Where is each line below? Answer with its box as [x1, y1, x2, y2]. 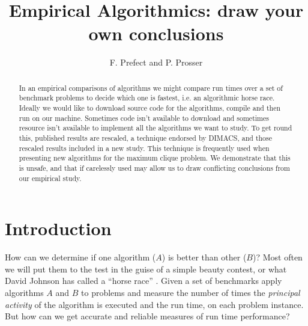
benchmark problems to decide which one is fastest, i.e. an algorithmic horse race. [19, 93, 275, 103]
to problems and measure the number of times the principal [81, 286, 300, 298]
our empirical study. [19, 173, 82, 183]
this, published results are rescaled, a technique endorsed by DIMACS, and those [19, 132, 273, 143]
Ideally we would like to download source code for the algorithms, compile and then [19, 103, 281, 113]
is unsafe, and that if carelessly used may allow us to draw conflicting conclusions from [19, 162, 290, 173]
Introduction [5, 216, 112, 241]
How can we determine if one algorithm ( [5, 251, 156, 263]
